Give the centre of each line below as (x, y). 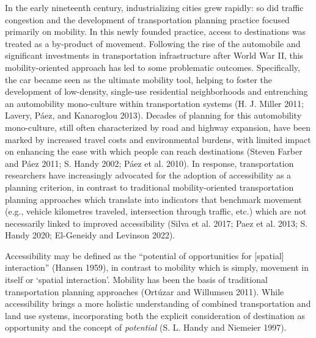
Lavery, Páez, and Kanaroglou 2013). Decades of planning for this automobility (153, 115)
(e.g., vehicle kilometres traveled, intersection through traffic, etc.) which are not (156, 211)
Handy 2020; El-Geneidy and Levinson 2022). (90, 235)
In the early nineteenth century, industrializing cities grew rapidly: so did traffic (154, 7)
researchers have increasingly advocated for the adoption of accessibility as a (148, 175)
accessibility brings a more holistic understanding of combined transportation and (158, 303)
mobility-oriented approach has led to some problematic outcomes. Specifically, (152, 67)
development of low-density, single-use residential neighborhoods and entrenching (156, 91)
